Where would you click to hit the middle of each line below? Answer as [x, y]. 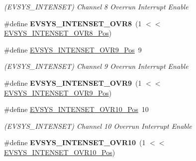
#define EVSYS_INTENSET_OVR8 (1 [73, 23]
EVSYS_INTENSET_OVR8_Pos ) [58, 33]
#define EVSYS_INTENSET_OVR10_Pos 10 [76, 109]
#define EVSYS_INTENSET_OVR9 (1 [73, 82]
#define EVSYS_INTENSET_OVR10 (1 [75, 142]
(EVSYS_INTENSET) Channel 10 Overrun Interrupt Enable [98, 126]
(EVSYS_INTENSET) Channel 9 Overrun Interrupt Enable [96, 66]
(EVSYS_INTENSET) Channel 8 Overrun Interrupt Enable [96, 6]
